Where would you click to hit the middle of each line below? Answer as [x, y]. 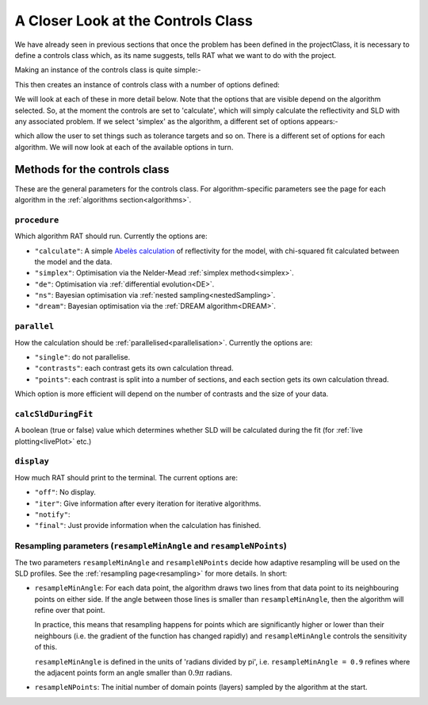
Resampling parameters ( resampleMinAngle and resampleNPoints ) [151, 546]
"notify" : [52, 514]
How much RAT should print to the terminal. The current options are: [126, 477]
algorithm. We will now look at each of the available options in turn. [124, 147]
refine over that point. [70, 611]
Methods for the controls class [92, 170]
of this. [46, 647]
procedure [37, 220]
